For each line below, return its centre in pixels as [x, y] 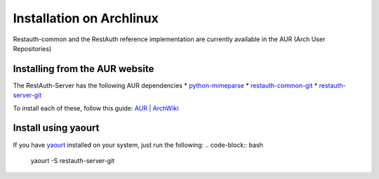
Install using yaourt [56, 128]
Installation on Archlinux [86, 18]
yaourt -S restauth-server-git [73, 160]
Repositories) [32, 48]
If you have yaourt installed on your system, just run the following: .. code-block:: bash [138, 145]
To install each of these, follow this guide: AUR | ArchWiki [96, 108]
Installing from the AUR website [84, 69]
